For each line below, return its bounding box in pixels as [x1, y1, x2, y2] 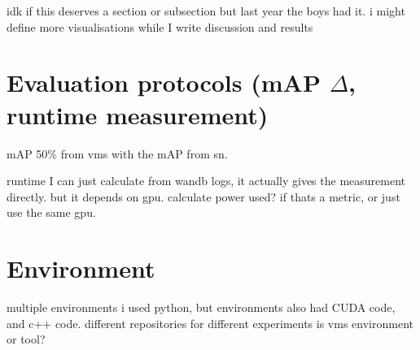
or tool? [7, 331, 46, 348]
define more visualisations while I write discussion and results [7, 18, 313, 35]
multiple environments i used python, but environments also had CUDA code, [7, 299, 396, 315]
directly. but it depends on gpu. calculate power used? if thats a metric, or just [7, 188, 400, 205]
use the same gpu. [7, 204, 96, 221]
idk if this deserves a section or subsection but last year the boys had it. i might [7, 2, 405, 19]
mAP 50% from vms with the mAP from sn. [7, 145, 228, 162]
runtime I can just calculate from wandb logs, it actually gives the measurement [7, 172, 405, 189]
